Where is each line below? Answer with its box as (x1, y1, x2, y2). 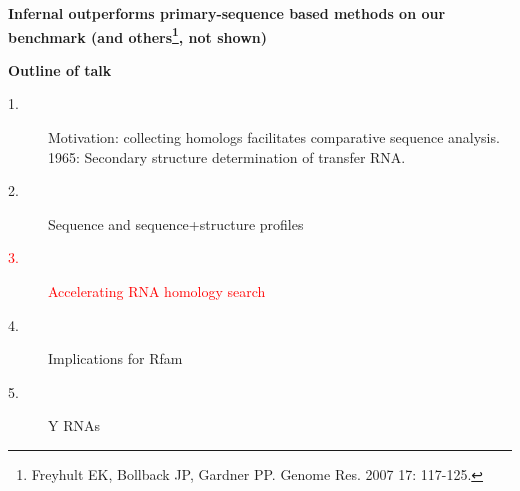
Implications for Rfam (48, 348, 183, 369)
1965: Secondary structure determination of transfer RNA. (48, 146, 406, 167)
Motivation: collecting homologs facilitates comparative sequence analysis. (48, 127, 500, 148)
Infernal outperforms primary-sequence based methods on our (8, 3, 446, 23)
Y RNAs (48, 415, 100, 436)
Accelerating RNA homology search (48, 281, 266, 301)
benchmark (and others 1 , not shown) (8, 23, 267, 47)
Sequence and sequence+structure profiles (48, 213, 304, 234)
